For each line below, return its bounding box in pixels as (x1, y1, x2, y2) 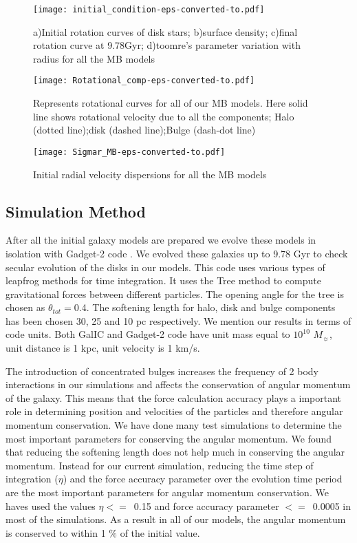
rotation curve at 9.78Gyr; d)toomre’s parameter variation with (33, 38, 301, 52)
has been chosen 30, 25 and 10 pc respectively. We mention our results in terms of (6, 313, 351, 328)
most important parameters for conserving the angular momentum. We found (6, 431, 332, 445)
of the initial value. (120, 525, 200, 540)
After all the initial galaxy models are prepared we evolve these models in (6, 233, 316, 247)
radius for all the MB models (33, 51, 155, 65)
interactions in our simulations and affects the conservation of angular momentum (6, 377, 351, 392)
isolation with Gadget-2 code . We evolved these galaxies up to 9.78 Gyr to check (6, 246, 348, 260)
